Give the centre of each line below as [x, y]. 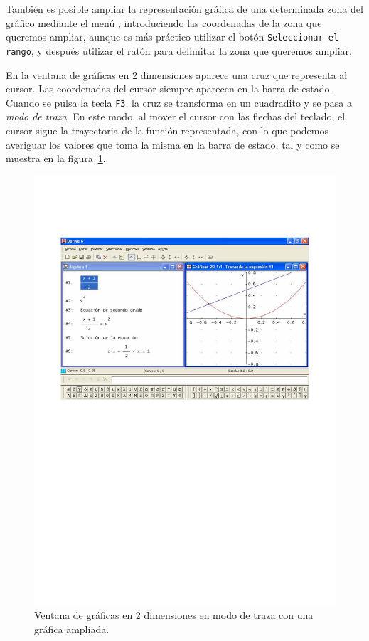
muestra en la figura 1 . [56, 158]
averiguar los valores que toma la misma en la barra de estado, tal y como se [173, 144]
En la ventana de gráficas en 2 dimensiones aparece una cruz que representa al [177, 74]
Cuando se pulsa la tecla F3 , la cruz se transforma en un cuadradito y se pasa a [179, 102]
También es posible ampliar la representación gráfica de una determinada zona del [184, 9]
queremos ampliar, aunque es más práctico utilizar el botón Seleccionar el [172, 37]
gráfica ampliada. [72, 629]
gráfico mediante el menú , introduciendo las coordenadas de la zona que [164, 22]
